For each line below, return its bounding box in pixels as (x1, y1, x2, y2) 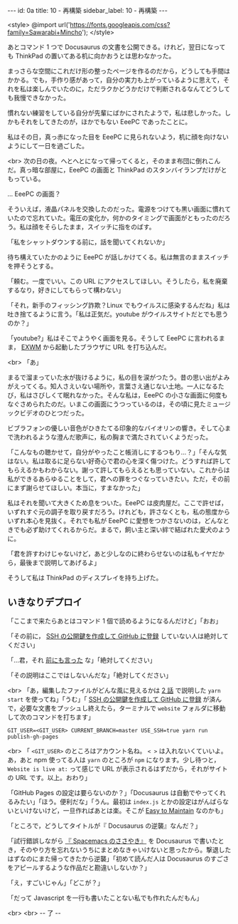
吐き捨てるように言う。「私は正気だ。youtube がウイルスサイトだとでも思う (7, 310, 229, 318)
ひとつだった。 (44, 409, 89, 417)
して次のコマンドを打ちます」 (7, 712, 94, 721)
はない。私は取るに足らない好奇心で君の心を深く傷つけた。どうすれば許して (7, 457, 232, 465)
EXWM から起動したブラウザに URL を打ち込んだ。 (21, 343, 171, 351)
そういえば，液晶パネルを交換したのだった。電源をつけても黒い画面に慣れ (7, 205, 225, 213)
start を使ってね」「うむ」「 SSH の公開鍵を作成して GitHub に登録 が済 (7, 695, 216, 703)
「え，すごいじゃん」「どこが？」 (7, 878, 104, 887)
